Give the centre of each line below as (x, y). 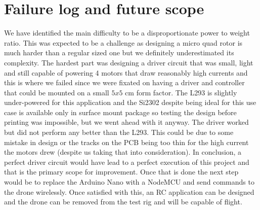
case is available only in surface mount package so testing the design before (120, 112)
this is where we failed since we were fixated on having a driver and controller (124, 82)
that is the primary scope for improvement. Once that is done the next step (121, 172)
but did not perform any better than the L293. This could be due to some (119, 132)
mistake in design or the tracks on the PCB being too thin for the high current (126, 142)
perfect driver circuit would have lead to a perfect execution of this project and (127, 162)
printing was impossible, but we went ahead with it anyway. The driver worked (126, 122)
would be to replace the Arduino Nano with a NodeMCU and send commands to (129, 182)
